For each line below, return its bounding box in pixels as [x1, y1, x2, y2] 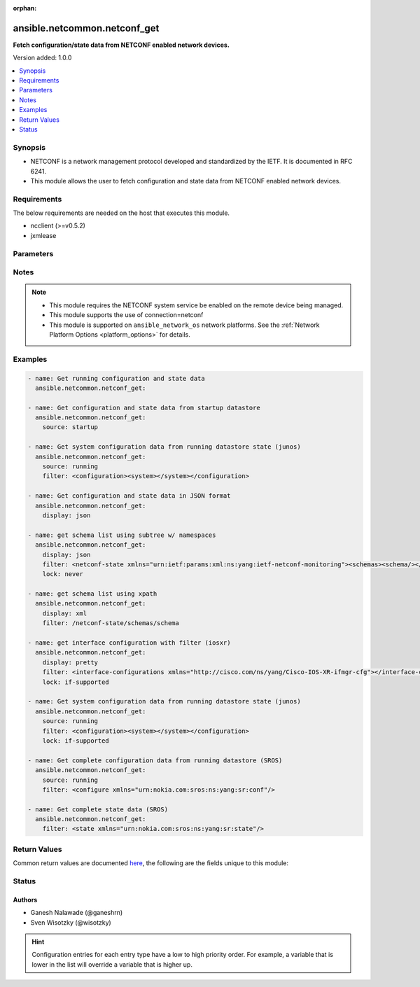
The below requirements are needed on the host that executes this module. [13, 209, 230, 217]
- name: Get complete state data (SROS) [27, 805, 168, 813]
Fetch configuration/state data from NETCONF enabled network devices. [13, 41, 230, 49]
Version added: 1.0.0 [13, 53, 72, 62]
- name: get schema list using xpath [27, 590, 157, 598]
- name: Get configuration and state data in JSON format [27, 492, 231, 500]
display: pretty [42, 658, 98, 666]
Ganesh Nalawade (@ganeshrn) [30, 909, 123, 917]
